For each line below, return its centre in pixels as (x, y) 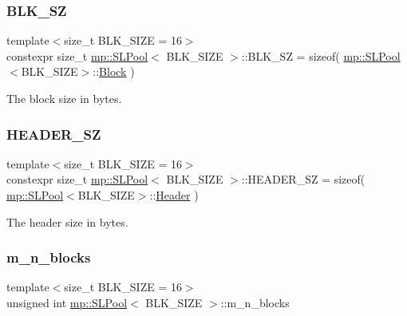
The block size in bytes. (64, 98)
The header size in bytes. (67, 221)
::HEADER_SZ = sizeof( (303, 179)
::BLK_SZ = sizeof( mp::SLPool (321, 55)
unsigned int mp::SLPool (67, 302)
